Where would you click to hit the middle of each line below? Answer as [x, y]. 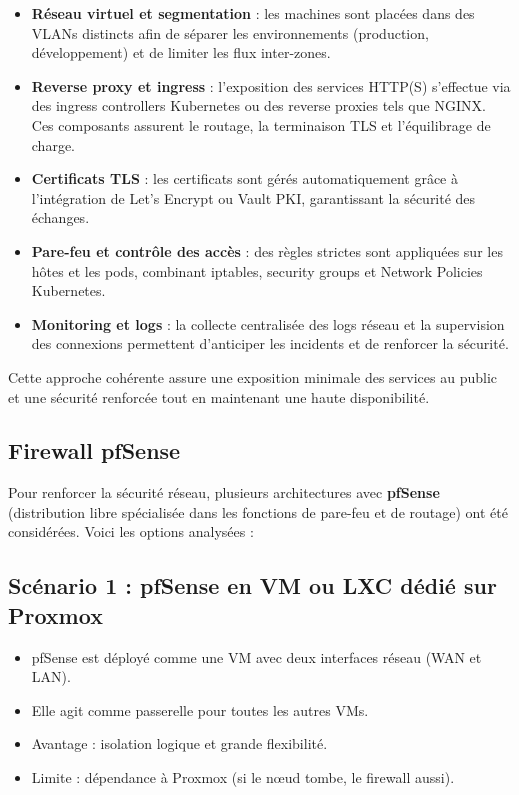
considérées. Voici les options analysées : [131, 531]
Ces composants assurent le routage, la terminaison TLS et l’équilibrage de [261, 124]
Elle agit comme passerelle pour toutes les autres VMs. [200, 709]
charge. [53, 144]
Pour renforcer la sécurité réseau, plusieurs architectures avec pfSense [224, 492]
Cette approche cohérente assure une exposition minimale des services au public [253, 376]
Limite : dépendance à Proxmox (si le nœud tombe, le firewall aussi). [243, 777]
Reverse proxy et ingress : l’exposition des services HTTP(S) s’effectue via [271, 85]
